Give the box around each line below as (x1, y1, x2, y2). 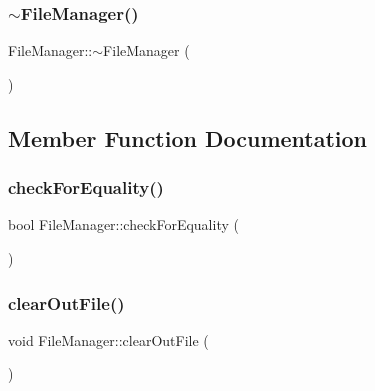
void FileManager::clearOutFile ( (8, 329, 209, 350)
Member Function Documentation (8, 122, 368, 153)
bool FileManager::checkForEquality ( (8, 214, 239, 235)
